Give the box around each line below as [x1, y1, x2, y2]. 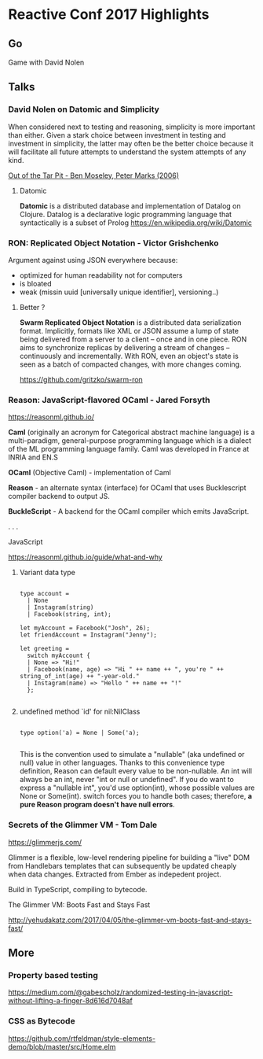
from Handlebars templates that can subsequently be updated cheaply [8, 861, 237, 870]
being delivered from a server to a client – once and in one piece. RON [19, 334, 247, 344]
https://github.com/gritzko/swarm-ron [19, 375, 143, 384]
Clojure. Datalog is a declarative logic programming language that [19, 209, 232, 219]
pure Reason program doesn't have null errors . [19, 800, 175, 810]
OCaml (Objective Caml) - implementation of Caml [8, 468, 171, 478]
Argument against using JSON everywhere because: [8, 255, 178, 264]
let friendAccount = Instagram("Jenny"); [19, 631, 157, 639]
